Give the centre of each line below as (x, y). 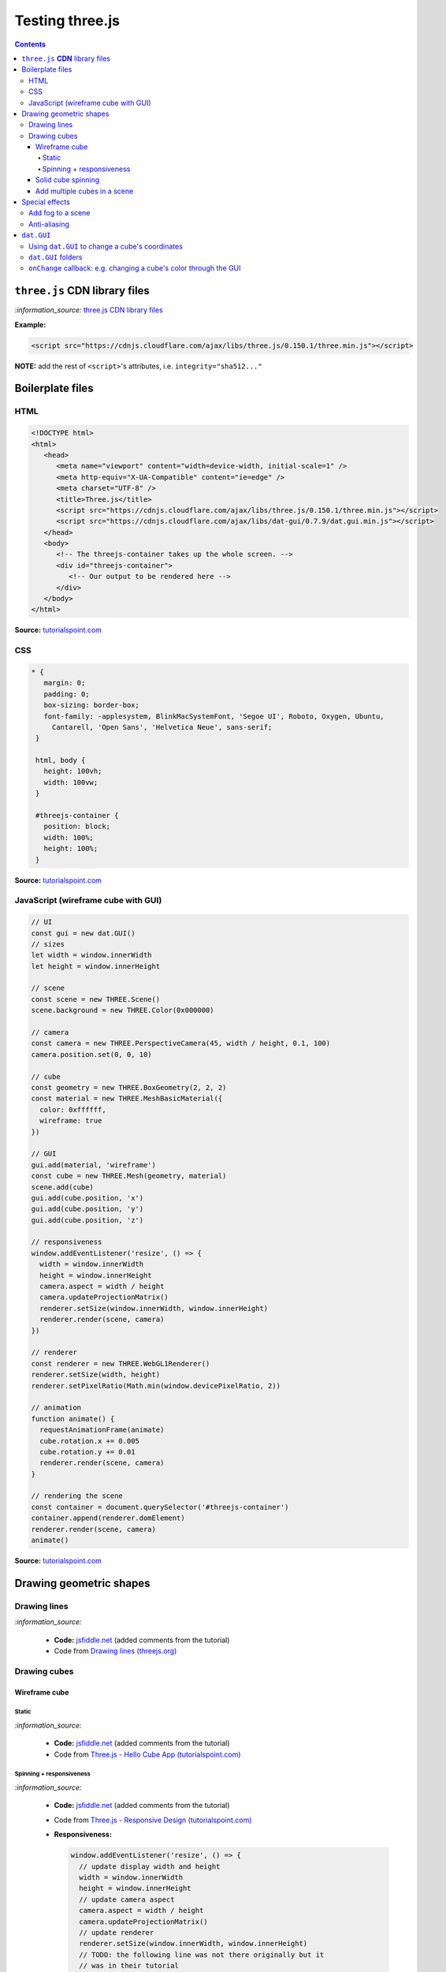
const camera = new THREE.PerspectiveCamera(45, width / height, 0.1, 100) (181, 1044)
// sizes (48, 944)
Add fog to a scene (59, 213)
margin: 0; (65, 683)
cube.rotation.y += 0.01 (87, 1452)
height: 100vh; (73, 771)
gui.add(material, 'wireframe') (94, 1165)
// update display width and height (150, 1866)
